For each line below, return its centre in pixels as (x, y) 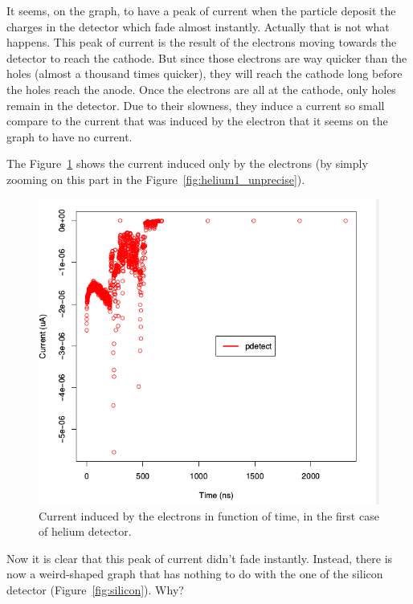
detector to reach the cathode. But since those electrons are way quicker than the (207, 57)
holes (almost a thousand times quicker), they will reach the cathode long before (204, 73)
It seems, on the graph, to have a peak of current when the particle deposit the (201, 10)
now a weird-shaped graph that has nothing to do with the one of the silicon (195, 574)
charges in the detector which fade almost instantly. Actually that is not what (198, 26)
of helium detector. (85, 531)
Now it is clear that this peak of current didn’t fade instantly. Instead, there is (200, 558)
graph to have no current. (70, 136)
